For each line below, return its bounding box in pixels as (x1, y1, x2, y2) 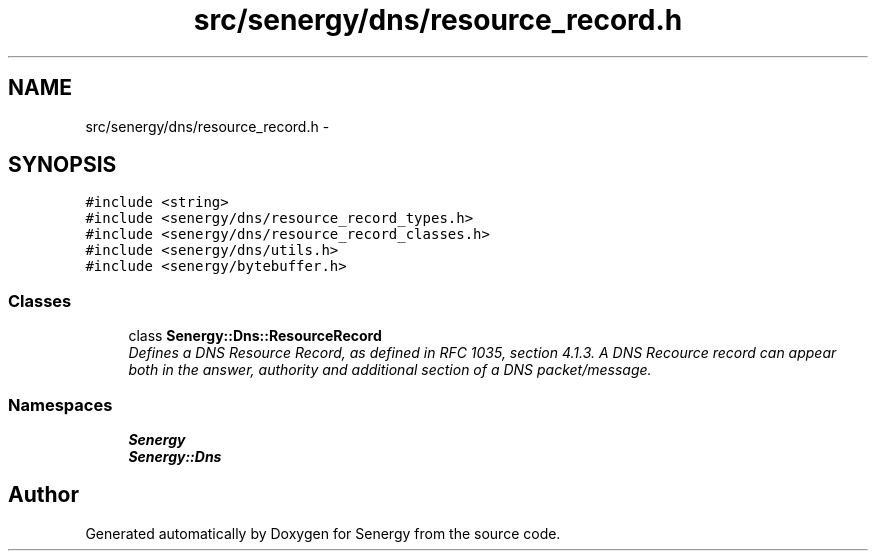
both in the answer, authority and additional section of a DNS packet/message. (128, 361, 652, 379)
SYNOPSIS (8, 152, 117, 178)
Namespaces (8, 394, 113, 415)
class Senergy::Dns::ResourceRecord (128, 327, 382, 345)
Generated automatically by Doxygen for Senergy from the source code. (85, 524, 561, 542)
